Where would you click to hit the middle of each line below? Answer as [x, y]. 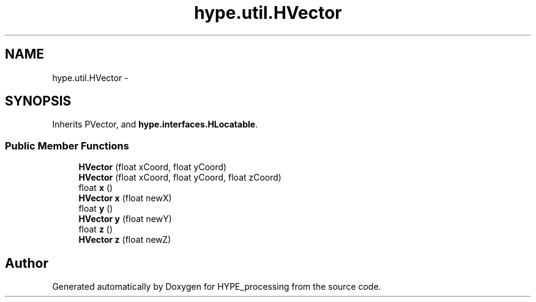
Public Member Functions [67, 146]
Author [27, 263]
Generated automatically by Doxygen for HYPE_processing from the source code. [217, 287]
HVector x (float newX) [125, 198]
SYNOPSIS [38, 101]
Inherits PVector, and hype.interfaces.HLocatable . [155, 124]
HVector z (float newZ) [125, 240]
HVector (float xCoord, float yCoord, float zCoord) [180, 178]
